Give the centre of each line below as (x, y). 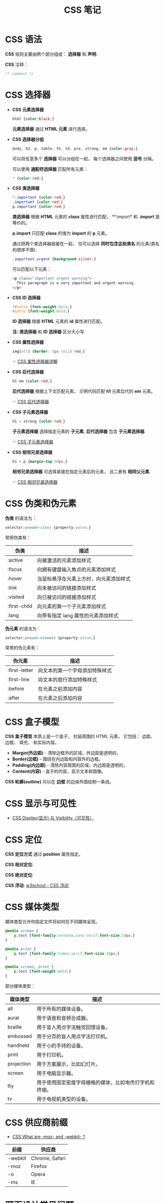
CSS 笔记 (82, 10)
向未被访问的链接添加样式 (67, 588)
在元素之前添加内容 (60, 689)
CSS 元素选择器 (28, 109)
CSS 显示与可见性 (41, 803)
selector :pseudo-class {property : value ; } (48, 527)
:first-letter (20, 670)
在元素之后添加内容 (60, 698)
